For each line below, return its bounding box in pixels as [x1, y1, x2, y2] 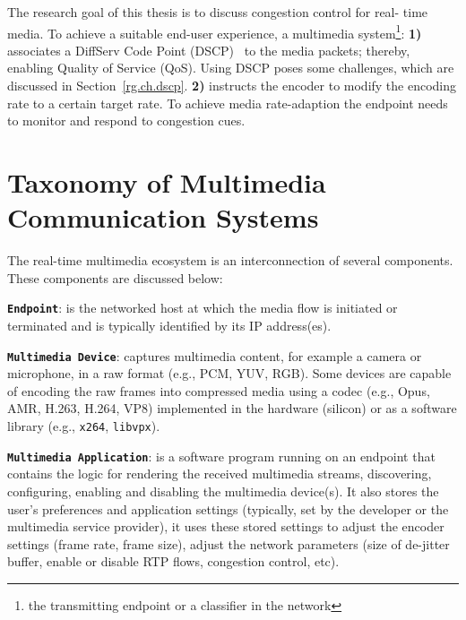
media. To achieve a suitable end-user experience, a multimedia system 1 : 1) [7, 21, 422, 42]
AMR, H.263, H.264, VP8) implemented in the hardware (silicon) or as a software [7, 399, 457, 418]
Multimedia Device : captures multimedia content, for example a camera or [7, 346, 422, 365]
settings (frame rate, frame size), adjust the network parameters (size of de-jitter [7, 534, 450, 553]
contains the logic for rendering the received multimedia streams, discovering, [7, 464, 432, 483]
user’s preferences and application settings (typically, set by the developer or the [7, 499, 449, 518]
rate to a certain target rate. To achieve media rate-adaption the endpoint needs [7, 93, 448, 112]
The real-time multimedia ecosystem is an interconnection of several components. [7, 251, 453, 270]
